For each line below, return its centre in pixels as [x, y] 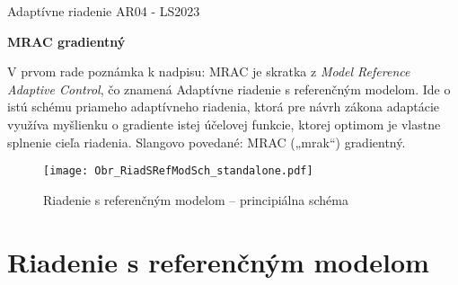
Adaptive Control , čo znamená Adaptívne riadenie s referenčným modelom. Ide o [229, 89]
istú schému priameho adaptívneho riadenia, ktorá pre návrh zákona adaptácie [224, 107]
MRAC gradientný [66, 41]
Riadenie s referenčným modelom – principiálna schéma [196, 199]
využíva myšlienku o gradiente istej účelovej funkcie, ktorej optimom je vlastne [224, 124]
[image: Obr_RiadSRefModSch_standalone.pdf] [178, 171]
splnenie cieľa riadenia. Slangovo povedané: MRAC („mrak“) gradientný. [207, 142]
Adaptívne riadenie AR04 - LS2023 [104, 11]
